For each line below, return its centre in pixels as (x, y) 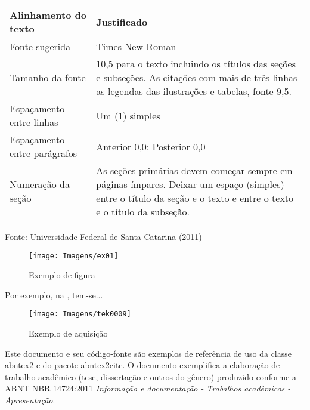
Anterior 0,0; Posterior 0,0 (151, 146)
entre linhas (34, 122)
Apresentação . (30, 400)
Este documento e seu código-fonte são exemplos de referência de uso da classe (148, 353)
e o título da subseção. (143, 212)
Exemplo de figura (62, 275)
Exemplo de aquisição (68, 333)
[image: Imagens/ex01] (74, 256)
